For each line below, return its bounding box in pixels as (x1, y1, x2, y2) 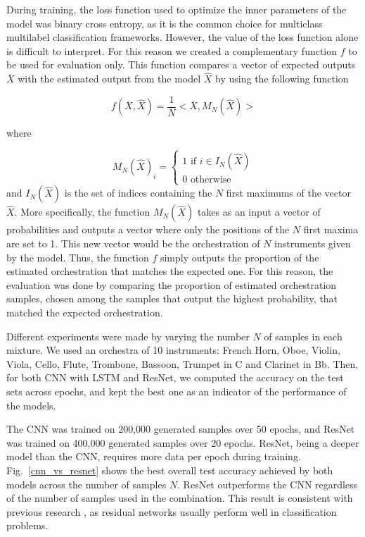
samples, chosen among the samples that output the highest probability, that (6, 291, 338, 306)
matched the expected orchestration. (6, 304, 163, 319)
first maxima (303, 222, 359, 237)
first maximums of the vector (226, 185, 351, 200)
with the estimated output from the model (18, 71, 201, 86)
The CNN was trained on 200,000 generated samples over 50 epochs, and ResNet (6, 421, 355, 436)
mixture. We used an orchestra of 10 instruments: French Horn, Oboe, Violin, (6, 342, 340, 357)
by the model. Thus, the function (6, 249, 149, 264)
